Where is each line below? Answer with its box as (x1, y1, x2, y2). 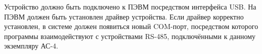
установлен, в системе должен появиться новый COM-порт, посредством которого (4, 21, 258, 31)
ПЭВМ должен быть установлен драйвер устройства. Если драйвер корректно (4, 11, 244, 21)
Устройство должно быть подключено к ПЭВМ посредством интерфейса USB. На (4, 1, 256, 11)
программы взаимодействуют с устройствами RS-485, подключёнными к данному (4, 30, 256, 41)
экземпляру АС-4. (4, 40, 58, 51)
